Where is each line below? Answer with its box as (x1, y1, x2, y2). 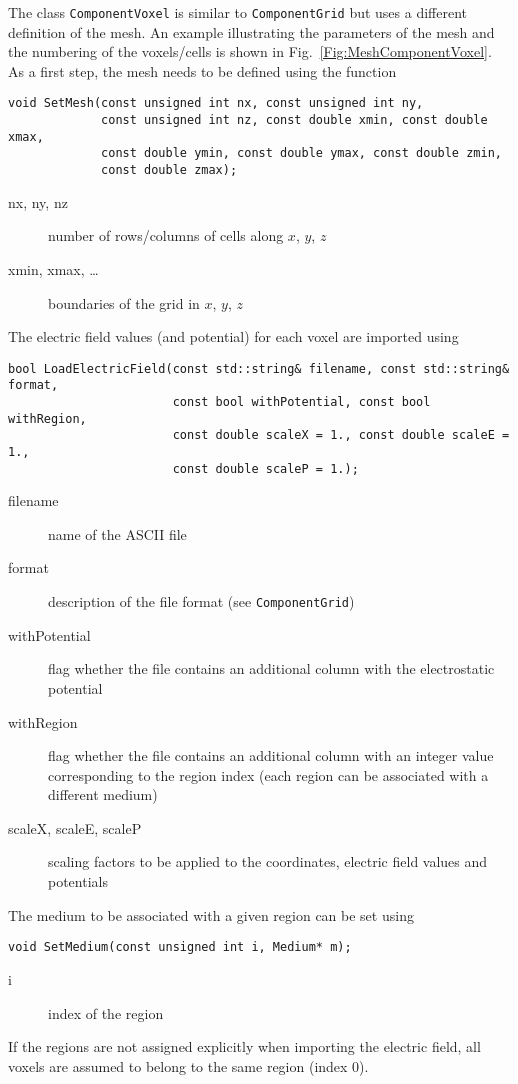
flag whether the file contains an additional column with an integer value (48, 745, 494, 766)
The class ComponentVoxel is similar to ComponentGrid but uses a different (8, 2, 468, 22)
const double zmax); (101, 163, 238, 178)
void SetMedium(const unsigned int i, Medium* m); (8, 940, 352, 955)
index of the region (48, 1002, 164, 1023)
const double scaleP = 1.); (172, 461, 359, 476)
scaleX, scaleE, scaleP (8, 817, 142, 838)
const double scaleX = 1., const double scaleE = (172, 428, 510, 443)
